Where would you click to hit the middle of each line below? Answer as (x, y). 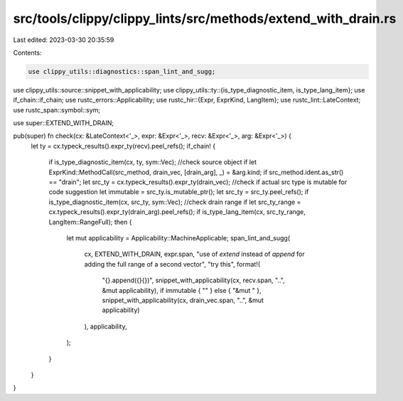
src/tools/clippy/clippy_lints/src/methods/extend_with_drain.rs (205, 18)
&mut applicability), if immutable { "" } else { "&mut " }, (182, 290)
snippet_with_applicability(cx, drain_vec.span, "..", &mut (183, 300)
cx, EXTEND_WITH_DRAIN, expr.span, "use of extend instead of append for (194, 254)
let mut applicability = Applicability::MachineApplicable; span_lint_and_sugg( (178, 237)
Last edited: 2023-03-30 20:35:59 (64, 40)
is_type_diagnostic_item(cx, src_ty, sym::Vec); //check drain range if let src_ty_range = (175, 202)
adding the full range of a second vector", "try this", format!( (172, 264)
